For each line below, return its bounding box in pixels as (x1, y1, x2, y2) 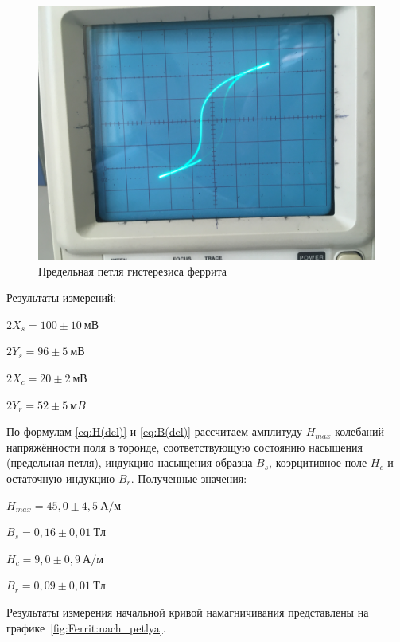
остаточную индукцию (6, 469, 115, 486)
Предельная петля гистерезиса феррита (38, 262, 227, 279)
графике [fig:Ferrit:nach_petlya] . (6, 619, 166, 636)
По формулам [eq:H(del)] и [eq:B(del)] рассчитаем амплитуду (6, 423, 303, 440)
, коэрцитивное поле (269, 454, 367, 471)
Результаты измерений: (6, 289, 117, 306)
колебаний (335, 423, 385, 440)
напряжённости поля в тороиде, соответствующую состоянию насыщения (6, 438, 363, 455)
